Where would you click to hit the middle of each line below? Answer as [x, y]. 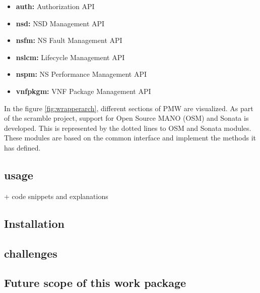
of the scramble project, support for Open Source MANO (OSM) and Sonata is [126, 118]
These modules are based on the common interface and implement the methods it [130, 138]
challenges [31, 253]
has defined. [22, 147]
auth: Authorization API [55, 6]
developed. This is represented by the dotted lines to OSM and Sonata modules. [128, 128]
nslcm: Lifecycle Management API [70, 57]
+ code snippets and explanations [56, 196]
